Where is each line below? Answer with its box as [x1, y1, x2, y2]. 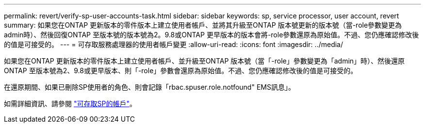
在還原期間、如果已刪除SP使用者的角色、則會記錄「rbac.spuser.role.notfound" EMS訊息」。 [4, 83, 295, 91]
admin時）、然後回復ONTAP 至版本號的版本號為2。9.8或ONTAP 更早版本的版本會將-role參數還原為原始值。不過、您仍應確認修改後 [4, 31, 419, 39]
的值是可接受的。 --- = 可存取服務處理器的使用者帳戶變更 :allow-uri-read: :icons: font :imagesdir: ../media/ [4, 40, 343, 48]
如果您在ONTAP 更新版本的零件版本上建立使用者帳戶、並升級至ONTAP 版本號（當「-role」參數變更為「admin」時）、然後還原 [4, 57, 405, 65]
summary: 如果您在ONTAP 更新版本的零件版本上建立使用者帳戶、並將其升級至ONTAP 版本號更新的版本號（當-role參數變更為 [4, 21, 402, 29]
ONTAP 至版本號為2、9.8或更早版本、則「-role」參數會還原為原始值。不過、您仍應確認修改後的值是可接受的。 [4, 66, 358, 75]
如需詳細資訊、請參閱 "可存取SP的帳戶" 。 [4, 99, 136, 108]
